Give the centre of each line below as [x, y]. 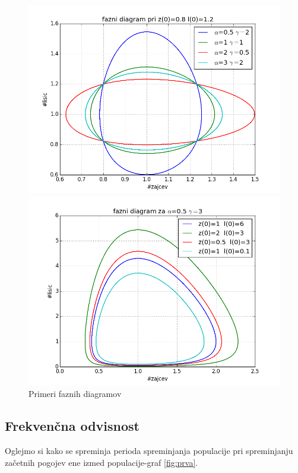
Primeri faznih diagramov [75, 394]
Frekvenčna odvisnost [72, 426]
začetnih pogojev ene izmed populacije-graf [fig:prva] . [102, 462]
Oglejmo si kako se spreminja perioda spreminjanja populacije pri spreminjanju [149, 450]
